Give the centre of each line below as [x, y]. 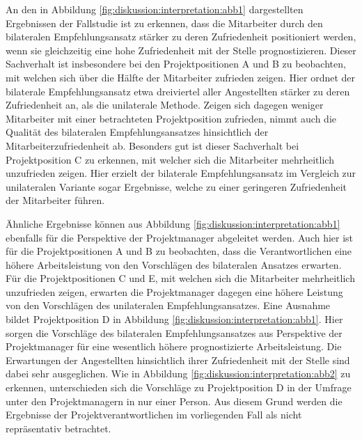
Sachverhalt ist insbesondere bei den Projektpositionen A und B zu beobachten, [176, 64]
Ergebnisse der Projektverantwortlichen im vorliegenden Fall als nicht [154, 415]
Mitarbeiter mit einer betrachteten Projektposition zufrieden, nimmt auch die [171, 118]
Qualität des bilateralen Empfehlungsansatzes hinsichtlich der [137, 132]
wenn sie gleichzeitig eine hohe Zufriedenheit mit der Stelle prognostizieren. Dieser [181, 50]
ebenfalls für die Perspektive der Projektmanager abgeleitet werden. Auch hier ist [180, 237]
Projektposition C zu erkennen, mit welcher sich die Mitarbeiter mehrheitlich [170, 159]
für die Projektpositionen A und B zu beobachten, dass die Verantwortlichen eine [179, 251]
